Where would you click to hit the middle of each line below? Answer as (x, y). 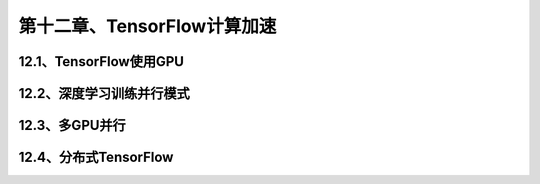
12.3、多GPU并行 (72, 125)
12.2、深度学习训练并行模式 (104, 93)
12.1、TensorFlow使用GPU (101, 61)
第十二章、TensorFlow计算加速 (147, 26)
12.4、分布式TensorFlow (96, 157)
